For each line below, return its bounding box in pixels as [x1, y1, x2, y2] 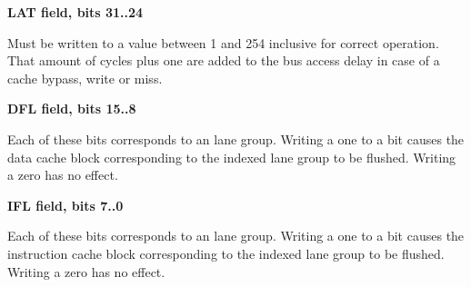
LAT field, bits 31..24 [7, 3, 144, 21]
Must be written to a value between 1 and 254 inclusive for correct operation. [7, 33, 439, 52]
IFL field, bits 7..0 [7, 195, 124, 214]
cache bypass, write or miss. [7, 68, 163, 87]
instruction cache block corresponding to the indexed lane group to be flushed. [7, 243, 445, 262]
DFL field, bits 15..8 [7, 99, 136, 118]
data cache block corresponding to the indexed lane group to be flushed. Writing [7, 147, 456, 166]
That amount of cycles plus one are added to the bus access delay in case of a [7, 51, 440, 70]
